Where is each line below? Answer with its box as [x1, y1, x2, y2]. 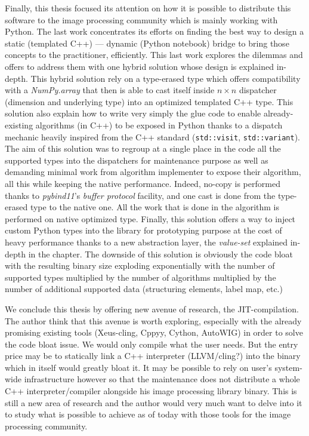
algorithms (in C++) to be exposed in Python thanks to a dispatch [35, 118, 283, 131]
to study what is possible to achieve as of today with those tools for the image [5, 408, 291, 420]
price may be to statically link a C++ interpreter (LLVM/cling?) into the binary [5, 349, 301, 362]
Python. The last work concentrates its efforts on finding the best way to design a [5, 25, 304, 38]
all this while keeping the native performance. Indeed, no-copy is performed [5, 177, 280, 189]
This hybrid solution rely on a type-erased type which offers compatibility [30, 72, 301, 84]
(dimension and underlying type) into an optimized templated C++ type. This [5, 95, 293, 108]
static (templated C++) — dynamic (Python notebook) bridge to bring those [5, 36, 289, 49]
